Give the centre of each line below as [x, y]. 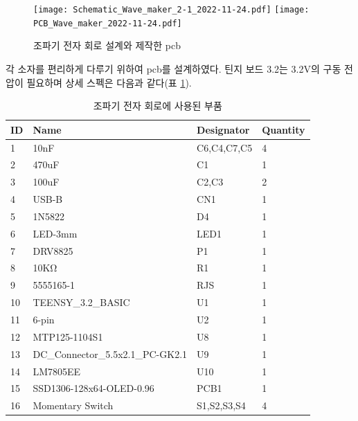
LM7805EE [57, 371]
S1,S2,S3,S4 [221, 405]
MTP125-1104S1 [68, 336]
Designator [223, 129]
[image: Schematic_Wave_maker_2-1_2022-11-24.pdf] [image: [171, 10]
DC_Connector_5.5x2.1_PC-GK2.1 [110, 353]
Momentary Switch [73, 405]
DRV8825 [53, 250]
